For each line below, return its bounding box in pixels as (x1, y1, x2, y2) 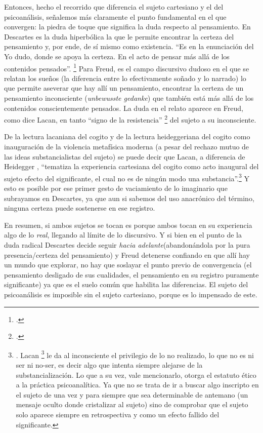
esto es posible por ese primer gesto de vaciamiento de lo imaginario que (4, 183, 228, 193)
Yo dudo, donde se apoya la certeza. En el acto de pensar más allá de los (4, 51, 230, 61)
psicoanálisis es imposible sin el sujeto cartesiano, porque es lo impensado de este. (4, 289, 257, 299)
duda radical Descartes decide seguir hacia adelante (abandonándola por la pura (4, 240, 250, 250)
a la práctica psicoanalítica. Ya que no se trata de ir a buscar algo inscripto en (16, 379, 259, 390)
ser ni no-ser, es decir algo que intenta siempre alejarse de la (16, 360, 203, 370)
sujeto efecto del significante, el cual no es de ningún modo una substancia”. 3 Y (4, 171, 249, 183)
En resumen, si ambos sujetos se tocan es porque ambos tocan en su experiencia (4, 219, 252, 230)
